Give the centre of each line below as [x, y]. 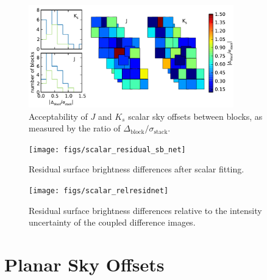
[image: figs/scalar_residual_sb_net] [107, 149]
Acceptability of [58, 116]
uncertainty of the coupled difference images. [112, 222]
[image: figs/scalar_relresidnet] [99, 191]
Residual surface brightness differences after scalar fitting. [137, 169]
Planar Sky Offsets [84, 264]
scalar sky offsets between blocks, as [195, 116]
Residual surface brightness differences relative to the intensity [145, 210]
